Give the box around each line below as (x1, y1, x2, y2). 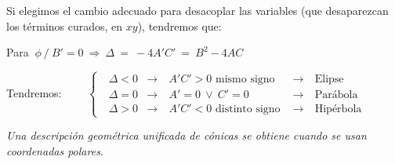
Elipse (314, 74, 344, 86)
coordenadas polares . (6, 142, 103, 159)
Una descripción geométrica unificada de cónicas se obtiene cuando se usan (6, 127, 367, 144)
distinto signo (216, 104, 281, 115)
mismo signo (216, 74, 275, 86)
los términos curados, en (6, 17, 123, 34)
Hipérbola (314, 104, 362, 115)
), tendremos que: (137, 17, 222, 34)
